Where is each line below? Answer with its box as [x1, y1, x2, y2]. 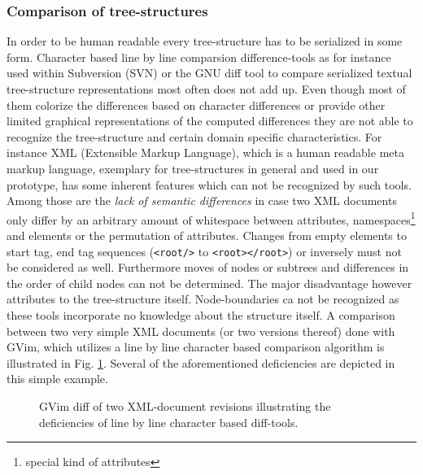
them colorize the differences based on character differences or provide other [7, 96, 386, 113]
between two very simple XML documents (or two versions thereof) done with [7, 322, 395, 339]
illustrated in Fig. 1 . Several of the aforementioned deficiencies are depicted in [7, 354, 395, 371]
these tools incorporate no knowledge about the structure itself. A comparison [7, 307, 395, 324]
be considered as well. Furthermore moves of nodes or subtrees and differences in [7, 259, 409, 276]
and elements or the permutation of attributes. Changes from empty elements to [7, 227, 407, 243]
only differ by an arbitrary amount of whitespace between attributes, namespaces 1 [7, 208, 416, 228]
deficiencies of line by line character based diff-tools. [39, 413, 299, 430]
